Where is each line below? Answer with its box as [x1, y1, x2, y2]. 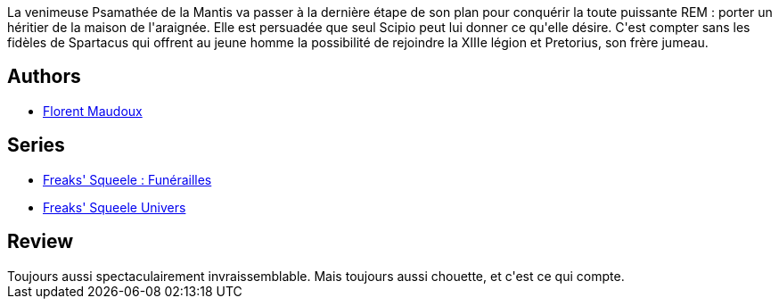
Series [7, 134, 65, 157]
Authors [7, 65, 81, 88]
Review [7, 230, 74, 253]
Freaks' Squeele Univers [43, 199, 186, 215]
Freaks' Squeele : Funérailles [43, 171, 212, 187]
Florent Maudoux [43, 103, 143, 119]
